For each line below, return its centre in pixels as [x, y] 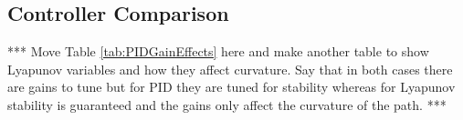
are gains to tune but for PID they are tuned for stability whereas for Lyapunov [231, 87]
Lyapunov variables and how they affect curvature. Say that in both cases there [230, 69]
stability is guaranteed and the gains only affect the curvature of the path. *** [227, 104]
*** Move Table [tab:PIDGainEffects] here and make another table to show [218, 51]
